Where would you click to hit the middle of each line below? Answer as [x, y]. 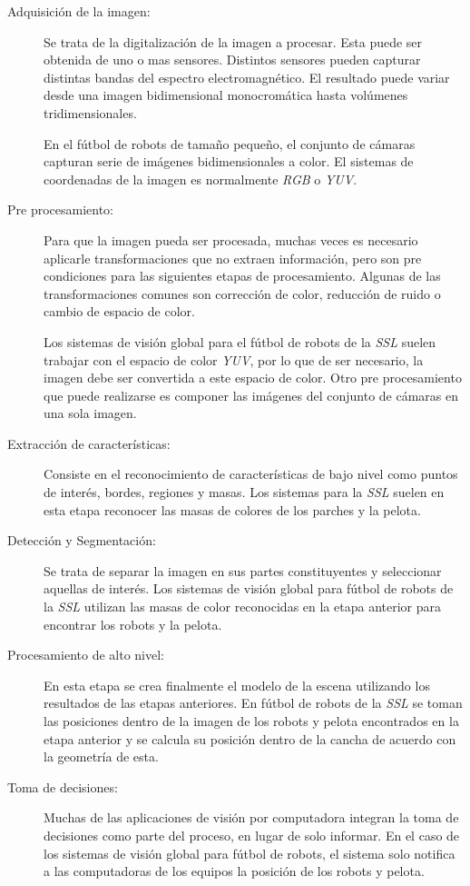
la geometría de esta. [101, 757]
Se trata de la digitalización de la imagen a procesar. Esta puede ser [233, 41]
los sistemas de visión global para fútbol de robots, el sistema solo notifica [250, 853]
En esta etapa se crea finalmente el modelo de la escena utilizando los [237, 685]
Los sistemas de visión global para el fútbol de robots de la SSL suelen [240, 341]
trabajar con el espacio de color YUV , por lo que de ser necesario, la [234, 359]
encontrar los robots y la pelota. [133, 624]
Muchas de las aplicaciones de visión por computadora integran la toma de [251, 817]
